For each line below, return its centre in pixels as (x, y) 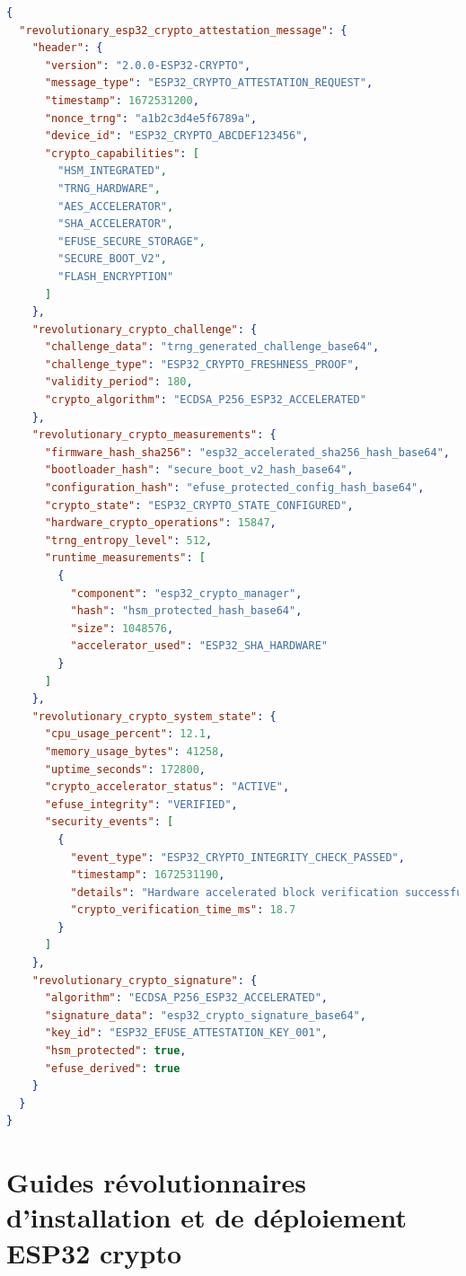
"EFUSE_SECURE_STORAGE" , (132, 241)
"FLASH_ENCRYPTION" (116, 276)
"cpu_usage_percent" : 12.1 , (128, 734)
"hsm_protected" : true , (115, 1051)
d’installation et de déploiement (207, 1217)
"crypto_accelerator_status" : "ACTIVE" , (167, 787)
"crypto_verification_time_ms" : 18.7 (183, 910)
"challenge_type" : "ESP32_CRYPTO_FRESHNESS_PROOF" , (202, 364)
